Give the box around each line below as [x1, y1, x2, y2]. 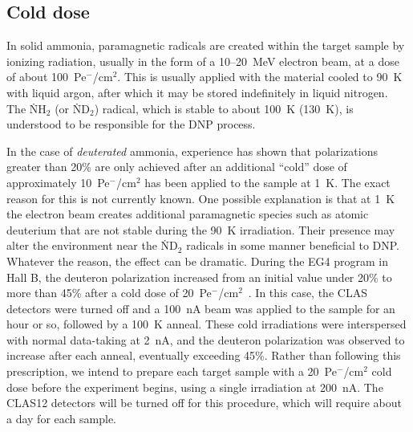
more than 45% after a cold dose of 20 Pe [6, 284, 212, 301]
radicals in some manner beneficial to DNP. [186, 237, 400, 254]
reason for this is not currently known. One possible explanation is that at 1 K [6, 190, 395, 206]
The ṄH [6, 100, 47, 116]
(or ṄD [55, 100, 90, 116]
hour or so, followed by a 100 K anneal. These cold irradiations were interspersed [6, 316, 407, 332]
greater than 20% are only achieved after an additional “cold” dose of [6, 158, 347, 175]
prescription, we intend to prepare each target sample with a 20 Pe [6, 363, 337, 380]
